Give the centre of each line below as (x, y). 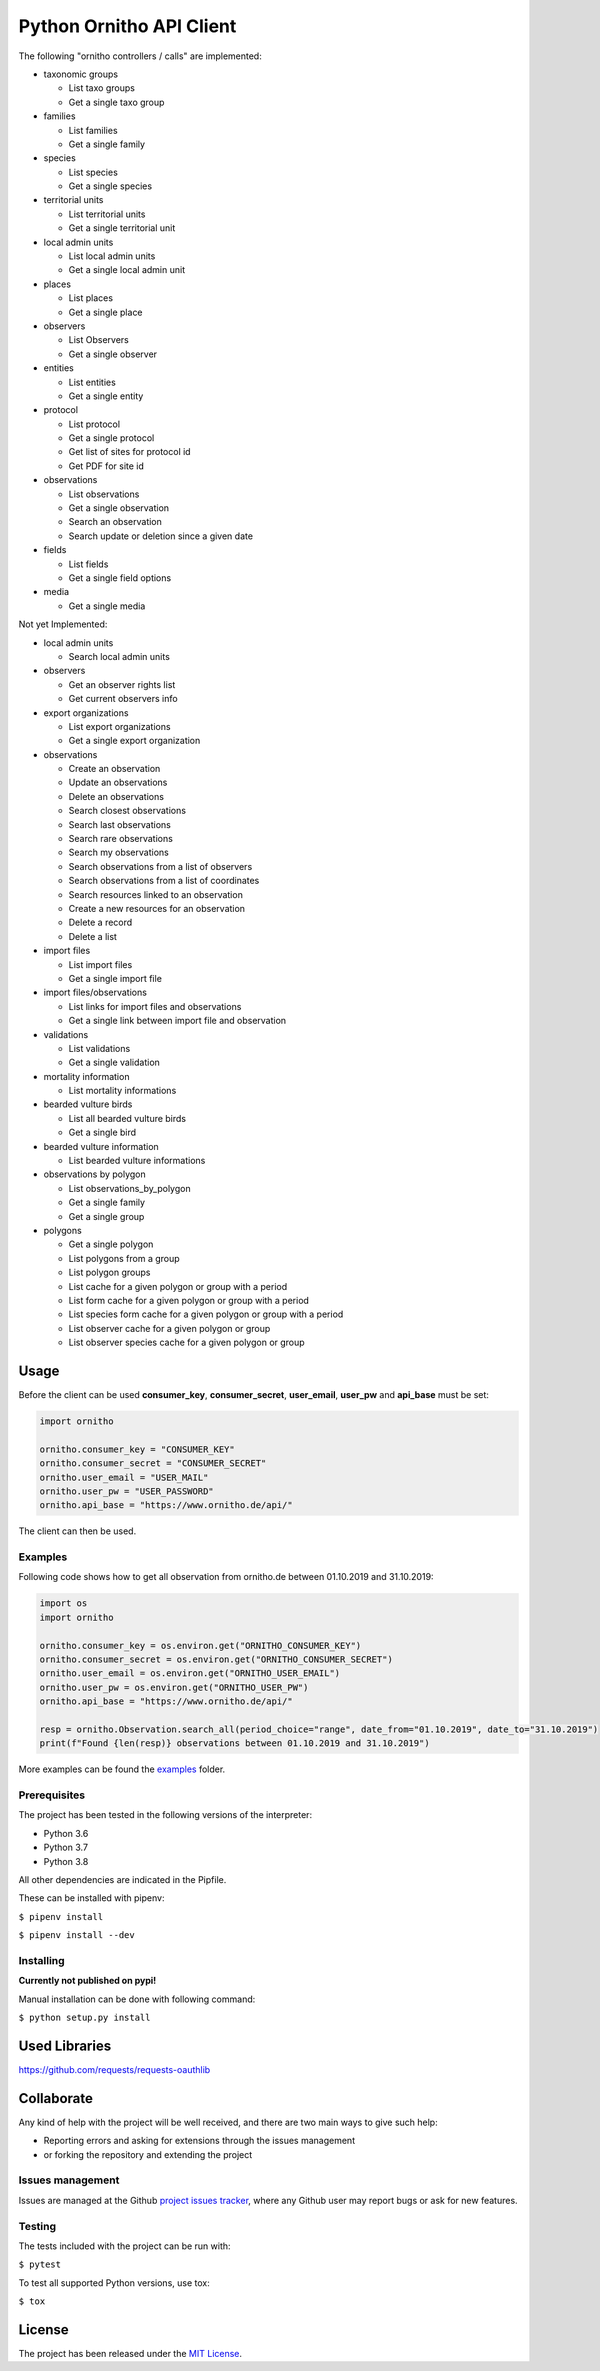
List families (93, 130)
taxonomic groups (81, 74)
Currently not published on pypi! (87, 1981)
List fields (88, 564)
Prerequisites (51, 1795)
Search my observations (118, 852)
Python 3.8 (66, 1861)
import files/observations (95, 992)
